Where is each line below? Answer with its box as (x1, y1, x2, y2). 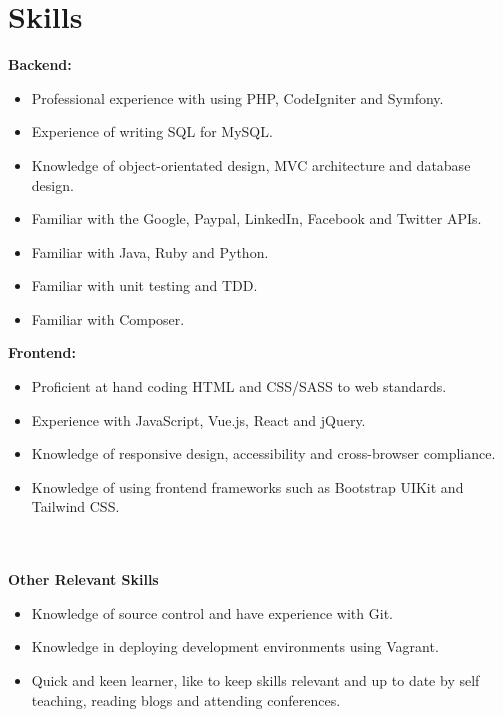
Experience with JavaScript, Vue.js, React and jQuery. (31, 409, 366, 430)
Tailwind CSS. (31, 496, 120, 517)
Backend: (8, 54, 72, 75)
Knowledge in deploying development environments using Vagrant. (31, 636, 439, 657)
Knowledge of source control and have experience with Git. (31, 602, 393, 623)
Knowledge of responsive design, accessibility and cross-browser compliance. (31, 443, 496, 464)
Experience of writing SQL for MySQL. (31, 121, 273, 142)
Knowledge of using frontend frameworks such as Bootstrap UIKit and (31, 476, 464, 497)
